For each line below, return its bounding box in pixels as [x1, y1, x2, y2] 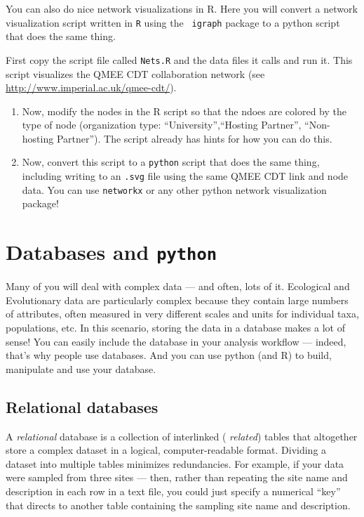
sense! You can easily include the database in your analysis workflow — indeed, [6, 334, 346, 348]
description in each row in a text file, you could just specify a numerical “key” [6, 484, 341, 499]
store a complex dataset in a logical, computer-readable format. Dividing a [6, 443, 327, 457]
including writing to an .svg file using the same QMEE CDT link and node [22, 169, 349, 183]
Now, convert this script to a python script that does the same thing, [22, 155, 320, 169]
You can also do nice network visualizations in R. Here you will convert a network [6, 1, 358, 15]
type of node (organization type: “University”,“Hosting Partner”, [22, 117, 302, 132]
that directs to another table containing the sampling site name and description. [6, 497, 351, 512]
